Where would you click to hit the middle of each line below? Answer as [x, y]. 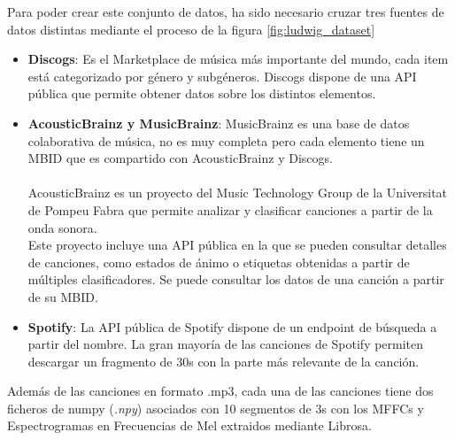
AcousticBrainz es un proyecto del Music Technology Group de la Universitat [238, 193]
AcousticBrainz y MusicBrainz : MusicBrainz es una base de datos [219, 123]
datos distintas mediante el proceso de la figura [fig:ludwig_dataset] [191, 29]
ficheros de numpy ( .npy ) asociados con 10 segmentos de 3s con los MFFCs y [216, 408]
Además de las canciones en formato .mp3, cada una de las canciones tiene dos [220, 391]
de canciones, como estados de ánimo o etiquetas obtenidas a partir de [219, 262]
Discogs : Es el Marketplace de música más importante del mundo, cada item [238, 59]
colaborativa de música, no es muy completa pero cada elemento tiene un [226, 140]
